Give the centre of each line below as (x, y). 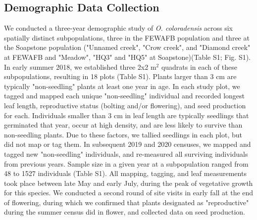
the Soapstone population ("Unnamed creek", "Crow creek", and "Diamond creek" (127, 47)
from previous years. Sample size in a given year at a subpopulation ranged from (126, 163)
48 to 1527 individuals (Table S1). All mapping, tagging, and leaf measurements (125, 173)
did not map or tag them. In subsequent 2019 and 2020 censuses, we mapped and (128, 144)
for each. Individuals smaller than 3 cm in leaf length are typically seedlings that (127, 115)
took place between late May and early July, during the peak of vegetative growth (128, 183)
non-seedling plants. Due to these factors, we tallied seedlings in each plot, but (123, 134)
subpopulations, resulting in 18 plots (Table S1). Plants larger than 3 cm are (120, 76)
